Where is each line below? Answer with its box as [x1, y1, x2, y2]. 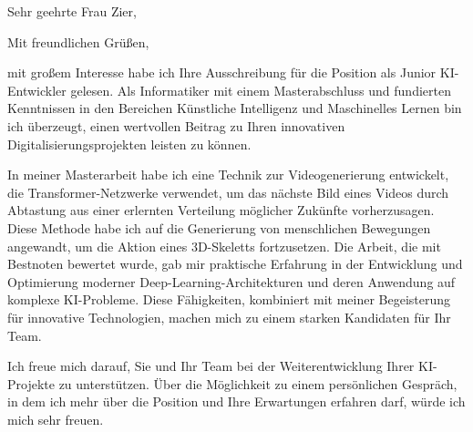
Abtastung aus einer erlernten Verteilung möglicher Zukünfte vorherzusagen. [7, 201, 435, 220]
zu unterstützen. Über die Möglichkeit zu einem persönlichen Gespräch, [58, 374, 458, 393]
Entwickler [7, 80, 67, 99]
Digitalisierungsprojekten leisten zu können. [7, 134, 252, 153]
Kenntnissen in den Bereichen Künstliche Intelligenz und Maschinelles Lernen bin [7, 98, 462, 118]
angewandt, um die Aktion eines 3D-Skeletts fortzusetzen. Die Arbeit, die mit [7, 236, 441, 255]
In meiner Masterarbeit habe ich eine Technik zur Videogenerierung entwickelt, [7, 165, 449, 184]
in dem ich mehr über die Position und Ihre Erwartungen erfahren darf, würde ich [7, 392, 466, 411]
